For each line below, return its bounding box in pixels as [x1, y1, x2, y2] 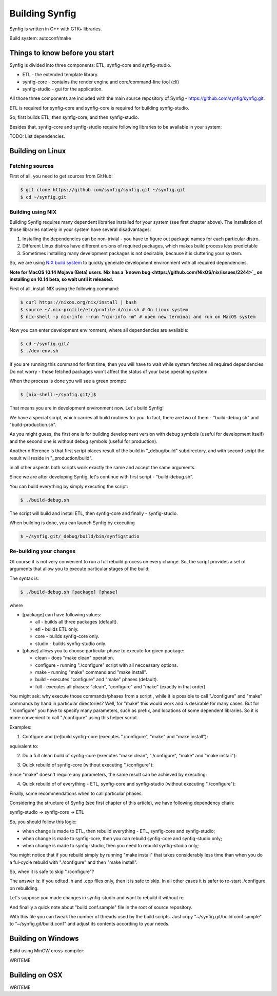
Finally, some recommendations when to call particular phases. [9, 790, 143, 796]
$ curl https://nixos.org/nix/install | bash [20, 299, 137, 306]
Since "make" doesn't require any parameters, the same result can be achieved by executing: [9, 771, 207, 777]
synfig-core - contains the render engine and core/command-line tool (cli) [22, 79, 180, 85]
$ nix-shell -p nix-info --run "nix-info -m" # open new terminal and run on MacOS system [20, 314, 256, 320]
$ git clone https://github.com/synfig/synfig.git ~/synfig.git [20, 187, 186, 193]
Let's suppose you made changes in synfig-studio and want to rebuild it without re [9, 895, 184, 901]
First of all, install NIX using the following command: [9, 286, 120, 292]
